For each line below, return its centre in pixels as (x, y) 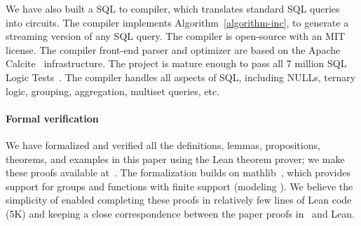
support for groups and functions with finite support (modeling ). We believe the (179, 186)
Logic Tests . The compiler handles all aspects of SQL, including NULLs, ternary (181, 77)
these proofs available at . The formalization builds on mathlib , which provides (178, 172)
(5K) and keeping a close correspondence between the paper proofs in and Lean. (180, 213)
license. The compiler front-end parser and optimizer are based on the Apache (173, 49)
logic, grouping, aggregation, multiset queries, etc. (113, 91)
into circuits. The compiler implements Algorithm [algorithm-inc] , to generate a (177, 22)
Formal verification (52, 118)
